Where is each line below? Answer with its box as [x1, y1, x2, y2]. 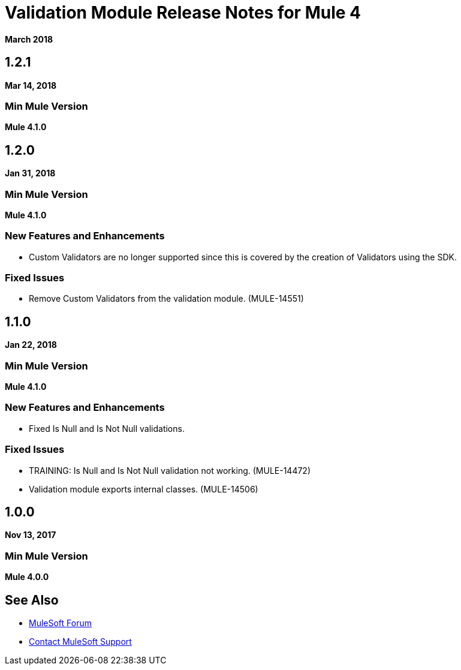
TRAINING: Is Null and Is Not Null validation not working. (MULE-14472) [29, 465, 311, 476]
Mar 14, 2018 [5, 80, 57, 91]
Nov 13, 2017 [5, 530, 56, 540]
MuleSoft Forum [29, 617, 92, 628]
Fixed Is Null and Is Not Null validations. [29, 423, 185, 434]
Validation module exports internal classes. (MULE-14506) [29, 483, 258, 494]
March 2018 [5, 34, 53, 44]
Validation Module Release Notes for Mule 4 [5, 2, 361, 23]
